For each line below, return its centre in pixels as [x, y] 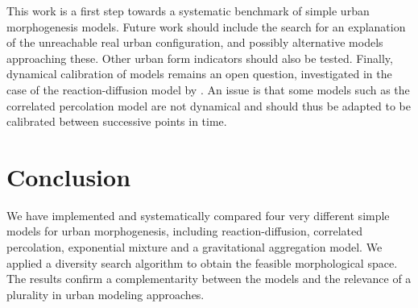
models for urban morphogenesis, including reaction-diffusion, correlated [184, 231]
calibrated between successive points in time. [117, 121]
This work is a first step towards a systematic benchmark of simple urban [188, 10]
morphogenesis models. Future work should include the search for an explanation [206, 26]
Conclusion [69, 176]
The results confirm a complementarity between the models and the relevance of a [209, 279]
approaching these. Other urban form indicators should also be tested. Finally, [200, 58]
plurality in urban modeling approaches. [106, 294]
